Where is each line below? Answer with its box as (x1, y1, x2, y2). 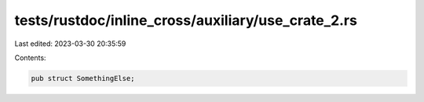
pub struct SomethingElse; (31, 74, 135, 83)
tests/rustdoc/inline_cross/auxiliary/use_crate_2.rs (14, 12, 357, 29)
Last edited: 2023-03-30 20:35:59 (14, 39, 126, 48)
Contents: (14, 53, 46, 62)
